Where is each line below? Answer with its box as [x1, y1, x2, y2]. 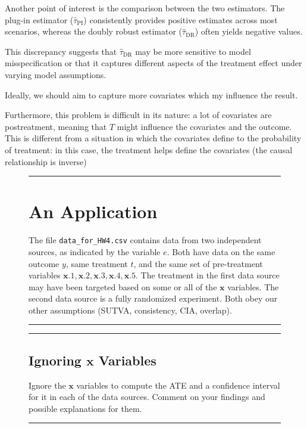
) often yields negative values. [195, 25, 303, 38]
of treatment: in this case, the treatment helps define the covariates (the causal [5, 143, 293, 156]
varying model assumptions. [5, 68, 106, 80]
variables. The [227, 280, 279, 293]
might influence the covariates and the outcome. [117, 120, 292, 132]
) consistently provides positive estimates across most [83, 13, 278, 26]
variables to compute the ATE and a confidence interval [76, 379, 280, 391]
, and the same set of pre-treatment [133, 257, 263, 269]
